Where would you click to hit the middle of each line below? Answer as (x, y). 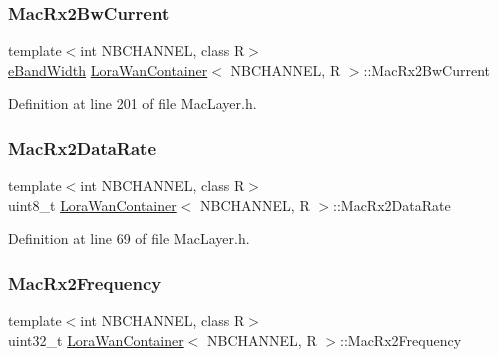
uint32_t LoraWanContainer (96, 339)
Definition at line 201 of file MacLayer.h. (132, 103)
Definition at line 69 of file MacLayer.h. (129, 238)
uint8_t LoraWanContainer (92, 204)
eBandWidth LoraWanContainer (108, 69)
